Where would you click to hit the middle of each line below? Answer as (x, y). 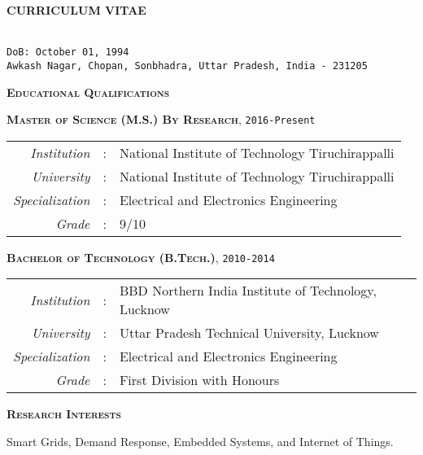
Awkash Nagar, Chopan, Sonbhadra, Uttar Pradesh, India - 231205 (187, 66)
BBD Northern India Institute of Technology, (248, 291)
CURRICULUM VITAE (76, 10)
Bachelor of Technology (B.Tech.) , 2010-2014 (141, 257)
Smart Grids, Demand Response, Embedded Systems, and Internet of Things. (200, 441)
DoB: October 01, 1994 (68, 52)
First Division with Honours (199, 380)
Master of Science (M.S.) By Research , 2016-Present (161, 119)
